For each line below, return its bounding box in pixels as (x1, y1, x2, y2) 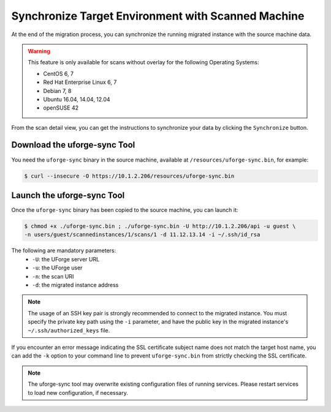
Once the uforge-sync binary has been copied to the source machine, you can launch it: (11, 206, 238, 214)
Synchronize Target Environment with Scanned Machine (11, 9, 305, 23)
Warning (28, 47, 50, 54)
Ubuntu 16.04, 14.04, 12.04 (43, 96, 110, 103)
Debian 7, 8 (43, 87, 72, 94)
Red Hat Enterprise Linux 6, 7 (43, 78, 117, 86)
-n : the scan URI (32, 272, 74, 280)
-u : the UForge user (32, 264, 83, 272)
